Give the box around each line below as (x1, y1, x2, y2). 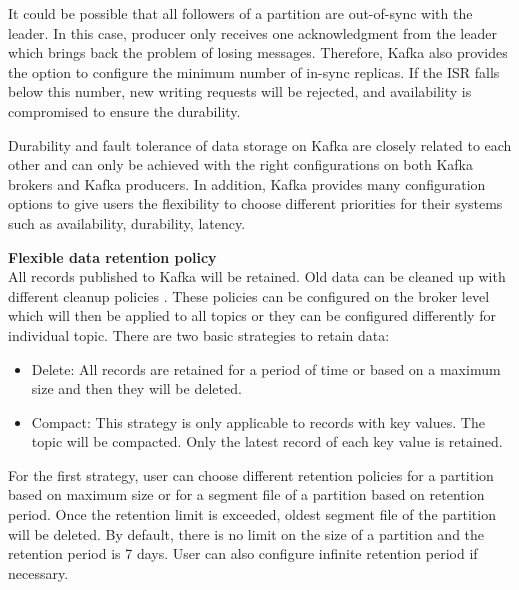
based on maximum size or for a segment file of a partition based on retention (8, 484, 485, 505)
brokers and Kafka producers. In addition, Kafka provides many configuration (8, 173, 486, 194)
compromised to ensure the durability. (8, 100, 241, 121)
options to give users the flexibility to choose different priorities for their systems (8, 193, 503, 214)
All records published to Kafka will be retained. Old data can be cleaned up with (8, 266, 506, 287)
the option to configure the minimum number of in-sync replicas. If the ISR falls (8, 61, 500, 82)
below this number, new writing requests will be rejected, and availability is (8, 81, 472, 102)
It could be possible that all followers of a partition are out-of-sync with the (8, 3, 473, 23)
